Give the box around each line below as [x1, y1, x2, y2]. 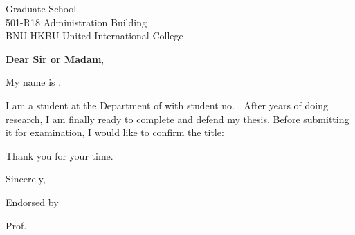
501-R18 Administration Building [6, 15, 147, 29]
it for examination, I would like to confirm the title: [6, 125, 224, 140]
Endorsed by [6, 194, 59, 209]
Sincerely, [6, 171, 46, 186]
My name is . [6, 75, 62, 89]
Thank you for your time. [6, 148, 113, 162]
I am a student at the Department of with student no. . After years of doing [6, 97, 329, 112]
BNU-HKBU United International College [6, 28, 183, 43]
